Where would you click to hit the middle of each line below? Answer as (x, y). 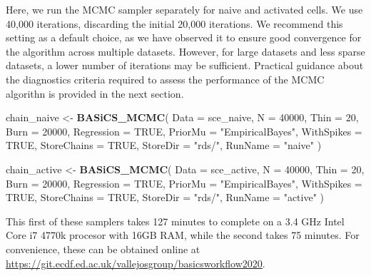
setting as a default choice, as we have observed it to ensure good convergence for (184, 37)
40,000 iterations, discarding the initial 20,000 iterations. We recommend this (174, 23)
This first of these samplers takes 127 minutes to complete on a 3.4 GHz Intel (175, 221)
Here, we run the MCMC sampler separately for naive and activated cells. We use (184, 9)
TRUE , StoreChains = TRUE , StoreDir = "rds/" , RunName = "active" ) (165, 197)
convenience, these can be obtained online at (103, 249)
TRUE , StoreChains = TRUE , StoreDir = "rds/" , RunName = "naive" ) (164, 145)
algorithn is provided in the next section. (95, 93)
